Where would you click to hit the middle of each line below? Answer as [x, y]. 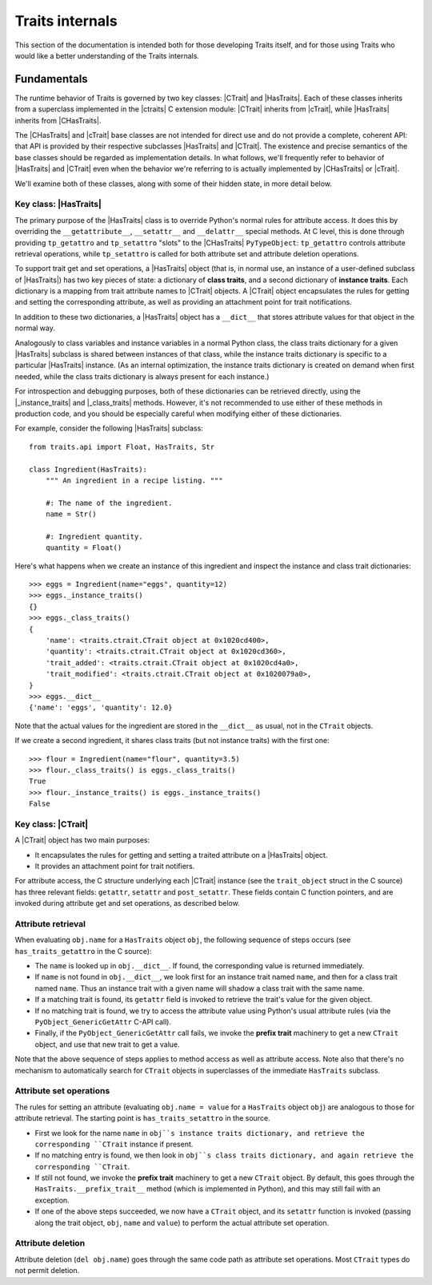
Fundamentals [51, 79]
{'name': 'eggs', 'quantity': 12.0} [101, 708]
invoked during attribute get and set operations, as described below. [127, 903]
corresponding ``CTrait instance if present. [114, 1144]
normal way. [35, 328]
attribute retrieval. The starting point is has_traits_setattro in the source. [143, 1118]
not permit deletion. [47, 1271]
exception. [52, 1200]
